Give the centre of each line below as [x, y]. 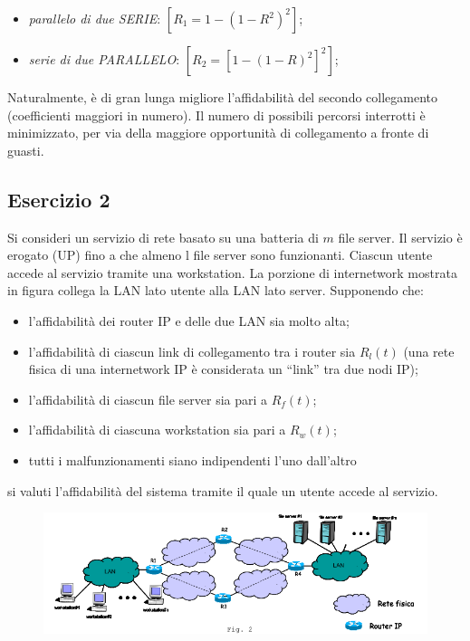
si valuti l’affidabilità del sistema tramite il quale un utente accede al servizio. [223, 490]
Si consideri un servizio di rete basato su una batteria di [163, 237]
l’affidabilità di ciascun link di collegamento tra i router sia [192, 351]
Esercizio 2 [59, 199]
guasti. [26, 150]
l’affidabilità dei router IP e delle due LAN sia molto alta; [189, 320]
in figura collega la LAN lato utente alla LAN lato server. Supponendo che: [216, 290]
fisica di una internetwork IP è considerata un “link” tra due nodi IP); [223, 369]
